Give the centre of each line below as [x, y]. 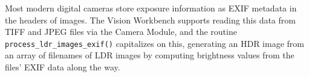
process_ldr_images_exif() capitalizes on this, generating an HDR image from [154, 43]
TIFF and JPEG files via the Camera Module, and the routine [121, 32]
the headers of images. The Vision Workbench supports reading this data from [150, 20]
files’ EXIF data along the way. [63, 67]
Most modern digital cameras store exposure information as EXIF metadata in [151, 8]
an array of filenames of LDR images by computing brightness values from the [150, 55]
